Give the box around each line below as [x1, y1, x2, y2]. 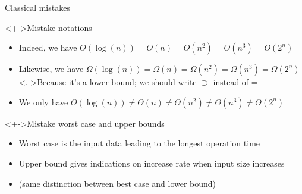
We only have [18, 95, 68, 108]
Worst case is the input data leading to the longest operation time [18, 137, 260, 149]
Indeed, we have [18, 41, 77, 54]
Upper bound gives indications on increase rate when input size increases [18, 157, 285, 169]
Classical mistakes [5, 1, 70, 13]
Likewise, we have [18, 62, 84, 75]
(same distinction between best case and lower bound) [18, 177, 216, 189]
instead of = [213, 76, 258, 88]
